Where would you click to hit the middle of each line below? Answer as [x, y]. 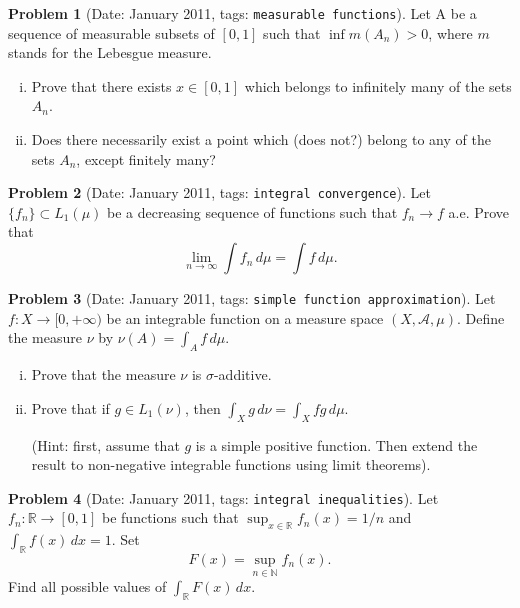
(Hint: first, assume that [105, 444]
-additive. [242, 374]
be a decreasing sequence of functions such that [252, 211]
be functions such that [170, 517]
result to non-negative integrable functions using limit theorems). [231, 464]
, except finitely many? [146, 158]
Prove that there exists [101, 85]
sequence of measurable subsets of [111, 32]
